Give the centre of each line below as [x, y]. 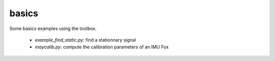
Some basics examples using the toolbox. [53, 28]
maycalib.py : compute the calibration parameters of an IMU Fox [102, 47]
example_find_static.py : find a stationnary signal [85, 40]
